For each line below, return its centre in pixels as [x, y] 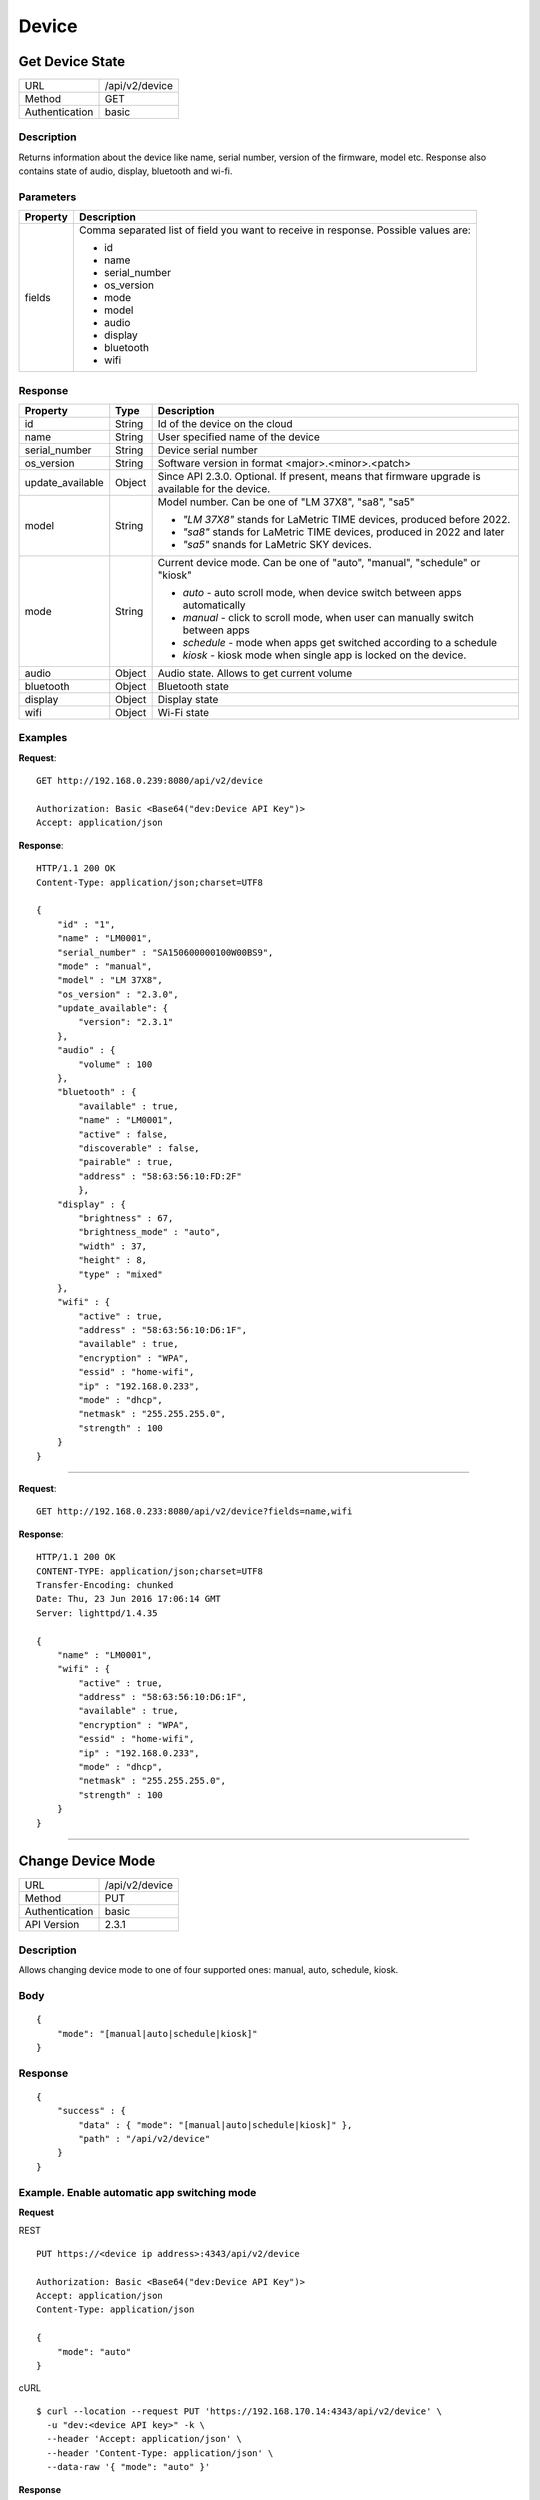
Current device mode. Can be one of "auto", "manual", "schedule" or [319, 563]
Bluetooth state [193, 687]
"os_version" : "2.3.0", [117, 994]
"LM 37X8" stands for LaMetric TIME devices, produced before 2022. [346, 520]
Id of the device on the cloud [225, 424]
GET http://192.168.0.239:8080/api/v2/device [150, 781]
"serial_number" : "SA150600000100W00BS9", [165, 952]
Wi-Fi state [183, 713]
